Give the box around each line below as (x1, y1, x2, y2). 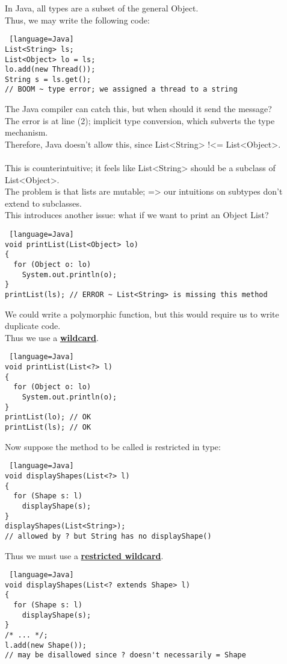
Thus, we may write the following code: (5, 13, 150, 26)
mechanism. (5, 126, 48, 139)
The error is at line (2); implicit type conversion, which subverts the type (5, 114, 275, 127)
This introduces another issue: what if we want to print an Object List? (5, 208, 269, 221)
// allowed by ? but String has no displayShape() (5, 531, 212, 540)
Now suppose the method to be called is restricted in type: (5, 440, 221, 453)
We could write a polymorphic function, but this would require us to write (5, 307, 279, 320)
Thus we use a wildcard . (5, 331, 99, 343)
